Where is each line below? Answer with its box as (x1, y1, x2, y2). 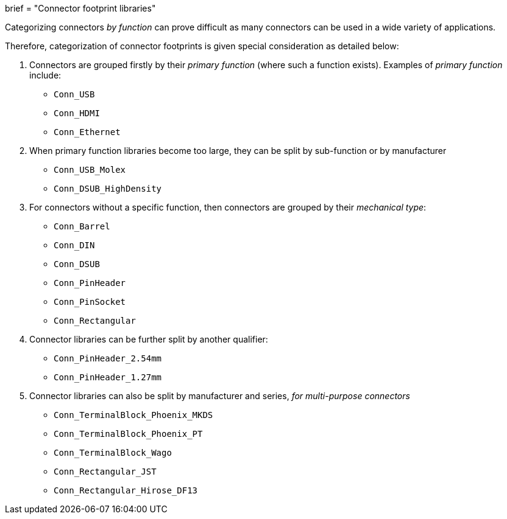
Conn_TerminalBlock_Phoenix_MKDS (54, 410, 213, 420)
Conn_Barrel (54, 221, 110, 231)
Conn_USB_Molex (54, 165, 126, 175)
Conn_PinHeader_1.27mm (54, 372, 162, 382)
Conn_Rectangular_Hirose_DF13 (54, 486, 198, 495)
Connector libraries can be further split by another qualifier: (29, 334, 268, 344)
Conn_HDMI (54, 108, 100, 118)
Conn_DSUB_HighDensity (54, 184, 162, 193)
